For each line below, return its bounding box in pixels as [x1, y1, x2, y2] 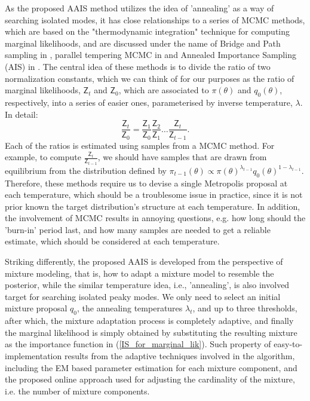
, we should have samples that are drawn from [97, 151, 267, 163]
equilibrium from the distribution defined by [5, 164, 167, 176]
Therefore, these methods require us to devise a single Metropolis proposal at [5, 176, 288, 189]
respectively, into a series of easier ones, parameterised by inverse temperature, [5, 96, 293, 108]
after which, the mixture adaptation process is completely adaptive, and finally [5, 314, 294, 327]
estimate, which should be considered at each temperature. [5, 235, 220, 247]
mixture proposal [5, 302, 67, 314]
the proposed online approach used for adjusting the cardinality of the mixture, [5, 373, 295, 385]
